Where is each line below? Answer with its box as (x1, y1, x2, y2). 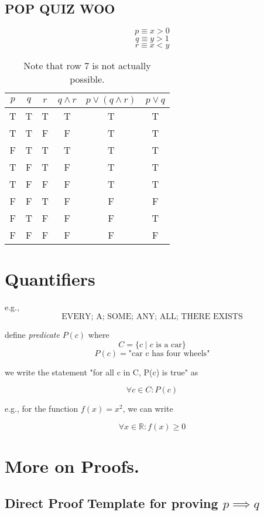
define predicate (5, 328, 60, 340)
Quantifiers (5, 267, 95, 291)
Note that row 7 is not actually (23, 59, 151, 73)
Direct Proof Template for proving (5, 494, 218, 512)
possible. (70, 72, 105, 86)
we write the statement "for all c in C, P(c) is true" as (5, 365, 198, 378)
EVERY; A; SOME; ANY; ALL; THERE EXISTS (61, 312, 243, 321)
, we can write (122, 402, 173, 415)
